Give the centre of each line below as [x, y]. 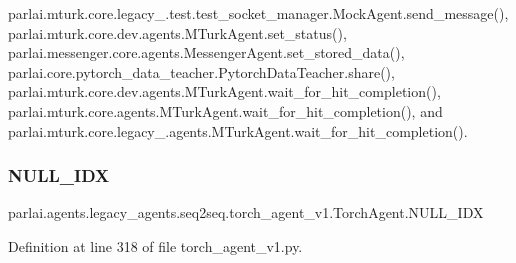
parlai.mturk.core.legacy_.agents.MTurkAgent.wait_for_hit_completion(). [238, 130]
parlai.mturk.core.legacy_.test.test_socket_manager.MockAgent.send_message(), [258, 13]
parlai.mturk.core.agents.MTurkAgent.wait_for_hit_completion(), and [225, 110]
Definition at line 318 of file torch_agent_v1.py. [155, 245]
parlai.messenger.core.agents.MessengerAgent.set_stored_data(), [206, 52]
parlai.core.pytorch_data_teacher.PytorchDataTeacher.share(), [201, 71]
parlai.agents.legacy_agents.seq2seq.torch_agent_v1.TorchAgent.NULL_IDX [246, 212]
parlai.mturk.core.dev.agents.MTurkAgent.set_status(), [177, 32]
